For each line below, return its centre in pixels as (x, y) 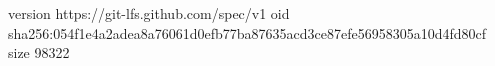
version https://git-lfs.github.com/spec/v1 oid (149, 13)
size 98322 (39, 52)
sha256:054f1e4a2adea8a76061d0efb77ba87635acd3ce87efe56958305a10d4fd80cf (247, 32)
